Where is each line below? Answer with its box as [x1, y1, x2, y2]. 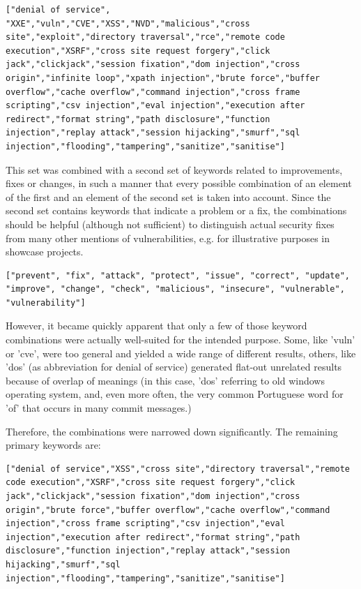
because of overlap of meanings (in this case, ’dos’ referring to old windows [6, 373, 325, 387]
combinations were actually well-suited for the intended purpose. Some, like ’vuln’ [6, 332, 355, 347]
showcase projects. [6, 244, 84, 259]
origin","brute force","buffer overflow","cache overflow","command [6, 505, 330, 515]
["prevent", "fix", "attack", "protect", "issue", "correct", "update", [6, 270, 350, 281]
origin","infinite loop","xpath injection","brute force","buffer [6, 73, 321, 83]
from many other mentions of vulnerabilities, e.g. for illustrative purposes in [6, 230, 330, 245]
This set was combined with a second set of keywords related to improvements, [6, 162, 343, 177]
